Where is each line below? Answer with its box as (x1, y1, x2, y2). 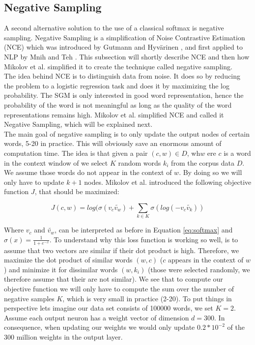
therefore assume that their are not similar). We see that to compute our (4, 274, 223, 284)
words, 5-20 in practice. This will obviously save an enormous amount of (4, 138, 222, 148)
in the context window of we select (4, 157, 108, 168)
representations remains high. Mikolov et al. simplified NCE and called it (4, 109, 224, 119)
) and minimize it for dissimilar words (4, 264, 118, 274)
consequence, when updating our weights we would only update (4, 322, 195, 332)
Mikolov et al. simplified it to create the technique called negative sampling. (4, 61, 232, 71)
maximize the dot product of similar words (4, 255, 133, 265)
